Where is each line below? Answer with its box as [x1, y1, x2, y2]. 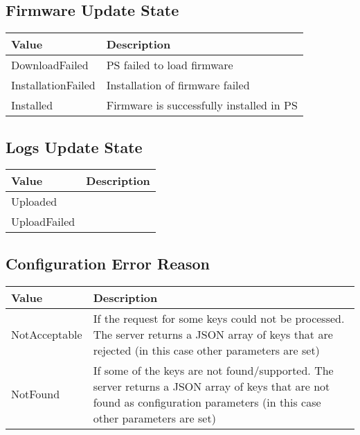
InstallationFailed [11, 77, 96, 94]
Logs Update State [6, 136, 143, 157]
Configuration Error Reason [6, 252, 210, 274]
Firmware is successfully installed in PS [106, 97, 298, 114]
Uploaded [11, 193, 57, 210]
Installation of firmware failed [106, 77, 250, 94]
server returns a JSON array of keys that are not [93, 378, 330, 394]
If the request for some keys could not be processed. [93, 310, 345, 326]
